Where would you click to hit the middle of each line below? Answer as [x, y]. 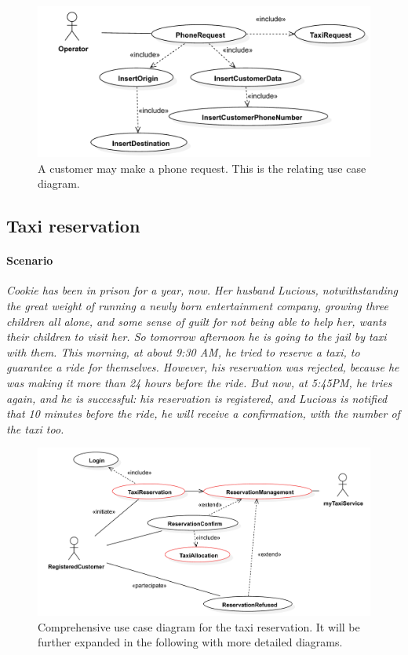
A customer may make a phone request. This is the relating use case [202, 168]
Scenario [30, 260]
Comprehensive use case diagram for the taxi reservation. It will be [199, 626]
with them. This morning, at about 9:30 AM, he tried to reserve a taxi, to [183, 351]
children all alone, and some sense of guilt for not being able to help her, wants [197, 321]
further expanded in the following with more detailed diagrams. [190, 642]
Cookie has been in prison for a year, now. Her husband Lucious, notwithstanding [202, 290]
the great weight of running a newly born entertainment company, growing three [197, 306]
